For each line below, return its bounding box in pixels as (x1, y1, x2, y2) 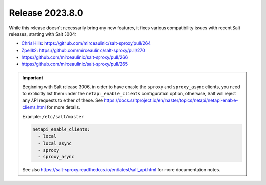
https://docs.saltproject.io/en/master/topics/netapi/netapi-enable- (104, 97, 238, 103)
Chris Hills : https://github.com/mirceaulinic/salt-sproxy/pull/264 (21, 40, 151, 46)
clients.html (22, 104, 46, 110)
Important (22, 74, 44, 81)
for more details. (47, 104, 81, 110)
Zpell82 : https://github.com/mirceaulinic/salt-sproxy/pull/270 (21, 47, 145, 53)
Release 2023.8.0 (9, 7, 83, 18)
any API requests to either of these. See (22, 97, 103, 103)
